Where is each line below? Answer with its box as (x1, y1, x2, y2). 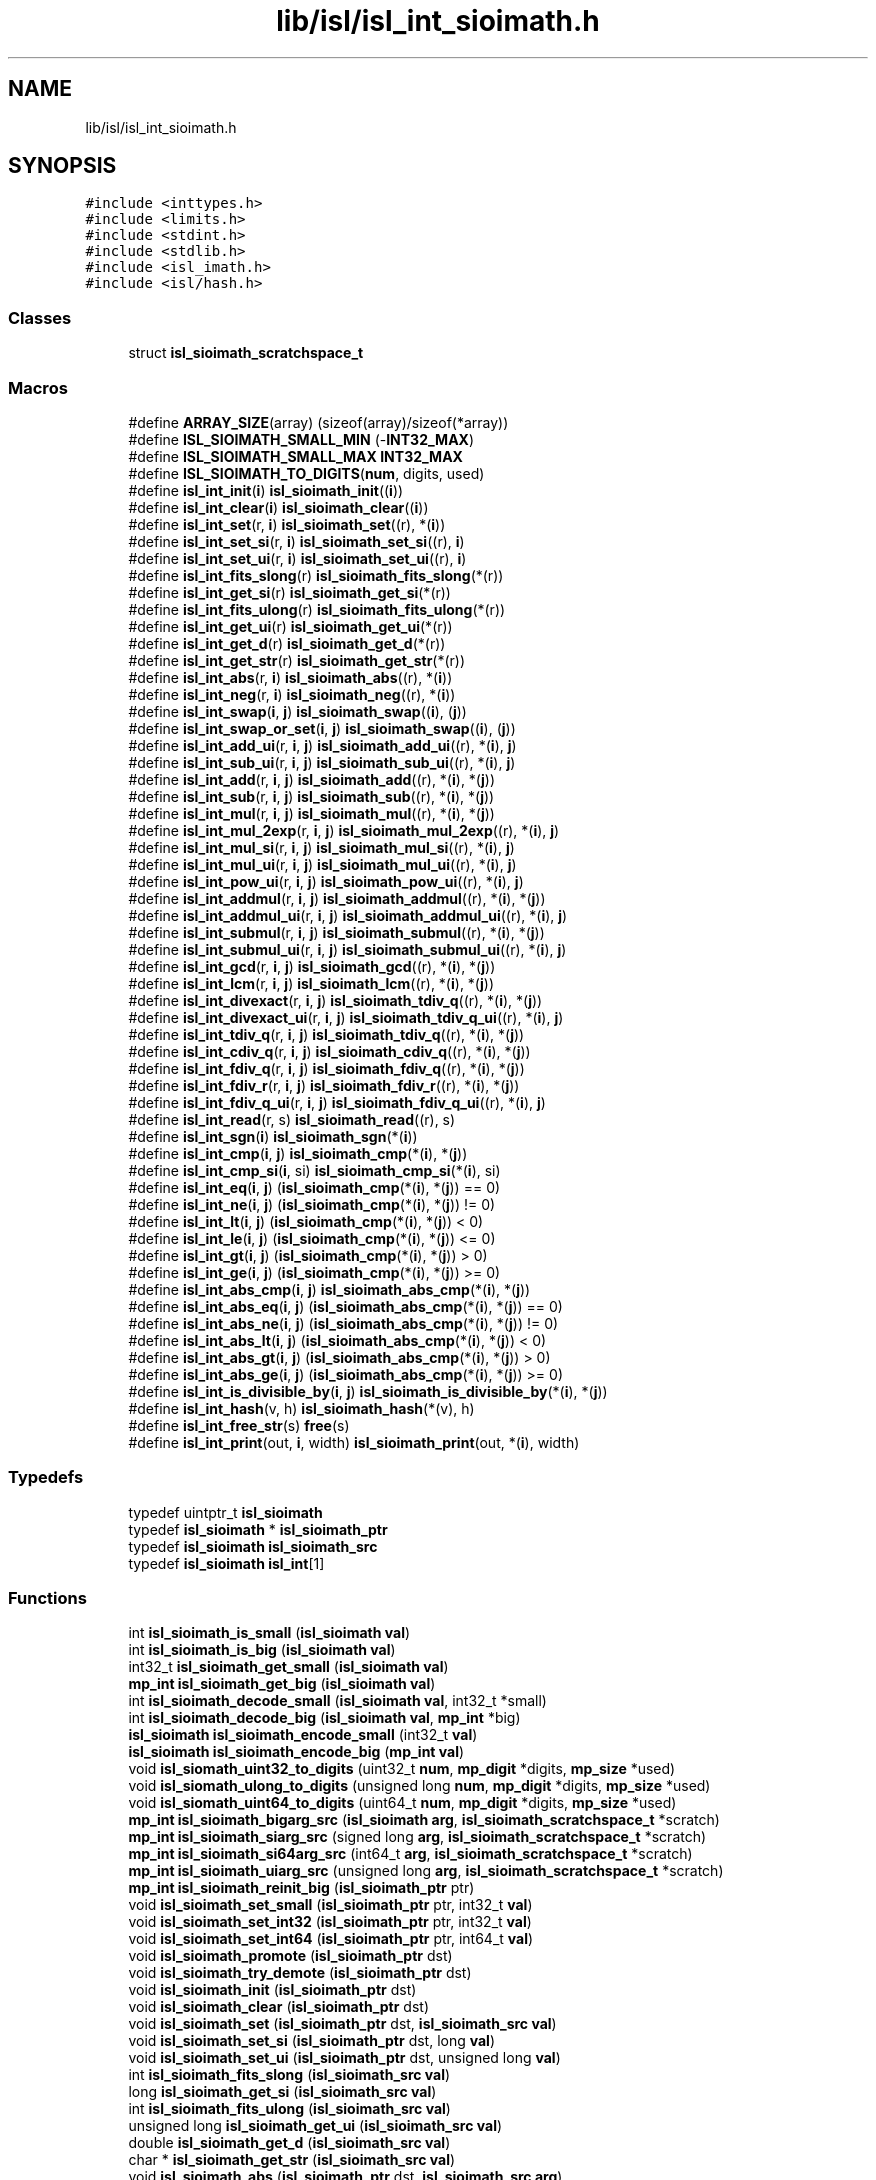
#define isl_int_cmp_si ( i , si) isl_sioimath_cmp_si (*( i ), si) (128, 1161, 501, 1179)
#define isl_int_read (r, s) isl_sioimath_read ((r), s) (128, 1110, 456, 1128)
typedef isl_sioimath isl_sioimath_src (128, 1537, 378, 1555)
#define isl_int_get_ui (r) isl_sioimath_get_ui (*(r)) (128, 617, 453, 635)
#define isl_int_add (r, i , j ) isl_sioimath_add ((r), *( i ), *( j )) (128, 770, 495, 788)
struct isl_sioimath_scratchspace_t (128, 344, 364, 362)
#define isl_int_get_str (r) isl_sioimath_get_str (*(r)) (128, 651, 466, 669)
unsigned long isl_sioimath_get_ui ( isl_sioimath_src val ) (128, 2117, 503, 2135)
